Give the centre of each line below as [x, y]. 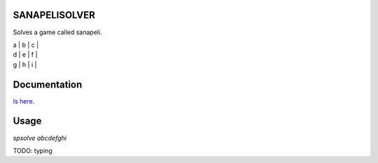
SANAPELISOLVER [54, 15]
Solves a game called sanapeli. [57, 32]
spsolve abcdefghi [40, 138]
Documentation [48, 84]
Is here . [24, 101]
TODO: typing [33, 150]
